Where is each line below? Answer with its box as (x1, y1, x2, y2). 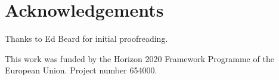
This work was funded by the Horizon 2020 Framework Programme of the (5, 52, 274, 64)
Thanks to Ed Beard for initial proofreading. (5, 32, 168, 45)
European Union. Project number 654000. (5, 64, 157, 76)
